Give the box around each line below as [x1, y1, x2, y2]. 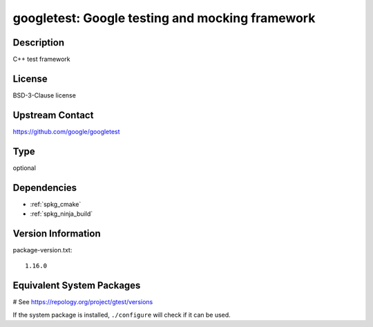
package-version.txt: [12, 245, 73, 254]
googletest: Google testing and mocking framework [12, 10, 316, 26]
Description [12, 37, 65, 48]
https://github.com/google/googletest [12, 127, 120, 136]
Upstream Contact [12, 109, 94, 121]
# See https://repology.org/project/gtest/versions [12, 298, 153, 306]
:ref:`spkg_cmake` [30, 200, 82, 208]
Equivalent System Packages [12, 280, 141, 292]
